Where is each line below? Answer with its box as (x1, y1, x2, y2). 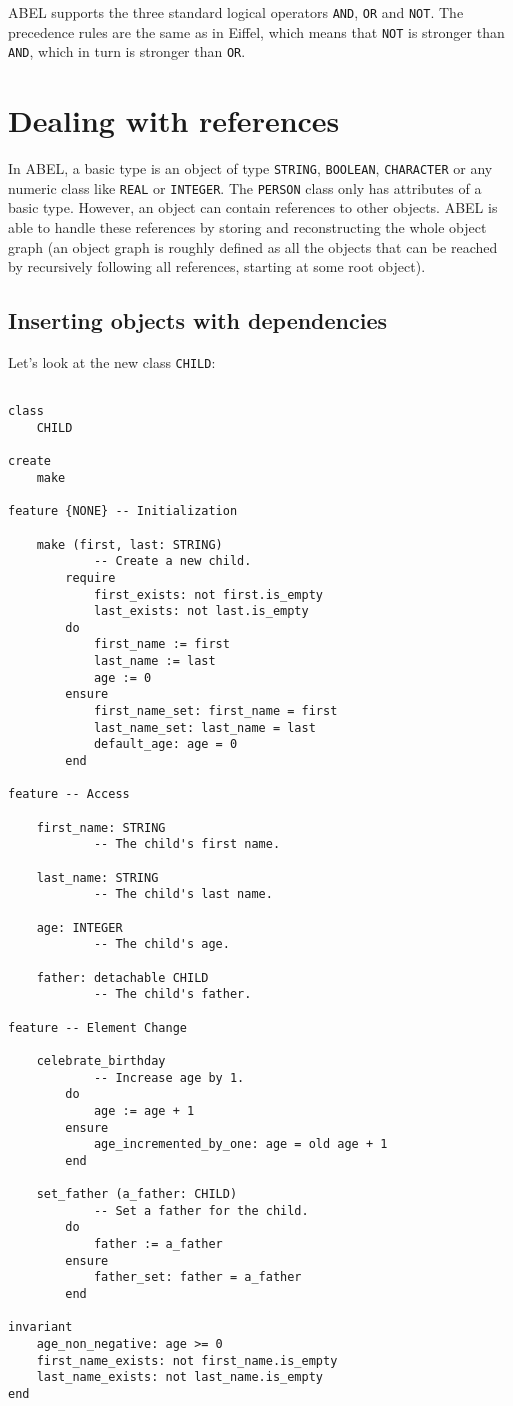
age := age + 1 (93, 1103, 195, 1118)
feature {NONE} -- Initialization (8, 504, 238, 519)
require (65, 570, 116, 585)
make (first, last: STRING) (36, 537, 223, 552)
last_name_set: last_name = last (93, 720, 316, 735)
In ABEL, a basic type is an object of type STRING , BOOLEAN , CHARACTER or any (8, 158, 493, 179)
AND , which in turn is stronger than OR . (8, 41, 246, 62)
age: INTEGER (36, 920, 123, 935)
